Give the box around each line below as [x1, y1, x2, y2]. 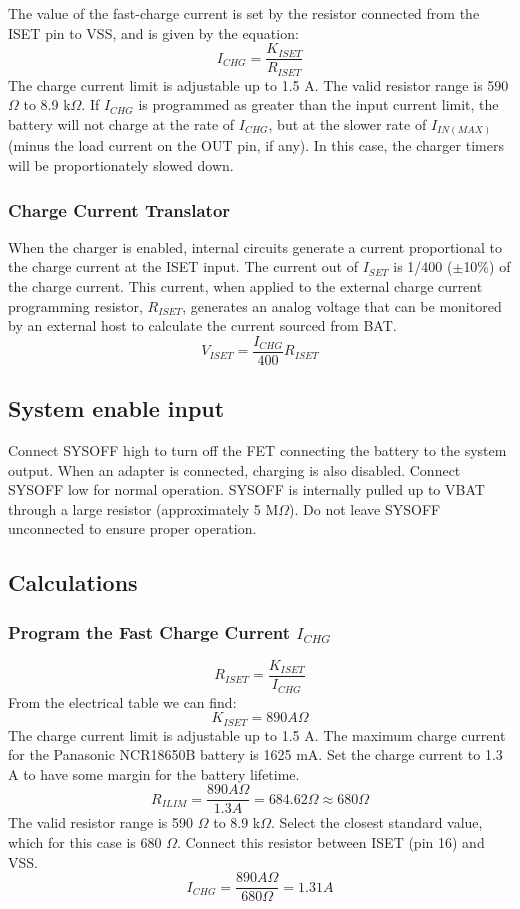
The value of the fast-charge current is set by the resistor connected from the [8, 3, 480, 23]
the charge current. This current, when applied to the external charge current [8, 276, 483, 296]
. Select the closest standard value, [271, 812, 483, 833]
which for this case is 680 [8, 832, 162, 853]
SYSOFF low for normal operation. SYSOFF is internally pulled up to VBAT [8, 479, 485, 500]
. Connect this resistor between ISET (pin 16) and [176, 832, 485, 853]
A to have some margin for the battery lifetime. [8, 763, 300, 784]
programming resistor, [8, 295, 143, 316]
